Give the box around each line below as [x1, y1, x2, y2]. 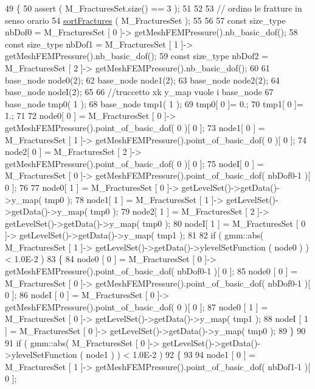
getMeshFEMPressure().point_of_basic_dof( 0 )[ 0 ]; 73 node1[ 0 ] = [5, 121, 265, 134]
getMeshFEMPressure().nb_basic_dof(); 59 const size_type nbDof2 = [5, 49, 269, 62]
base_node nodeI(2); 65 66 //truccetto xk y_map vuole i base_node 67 [5, 85, 274, 98]
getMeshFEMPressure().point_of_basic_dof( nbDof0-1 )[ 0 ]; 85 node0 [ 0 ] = [5, 265, 298, 277]
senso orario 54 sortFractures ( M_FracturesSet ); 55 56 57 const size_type [5, 13, 286, 26]
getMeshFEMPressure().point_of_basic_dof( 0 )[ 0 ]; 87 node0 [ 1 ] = [5, 300, 268, 313]
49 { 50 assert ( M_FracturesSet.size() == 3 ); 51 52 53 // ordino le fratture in [5, 2, 302, 14]
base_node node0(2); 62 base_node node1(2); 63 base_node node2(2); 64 [5, 73, 280, 86]
